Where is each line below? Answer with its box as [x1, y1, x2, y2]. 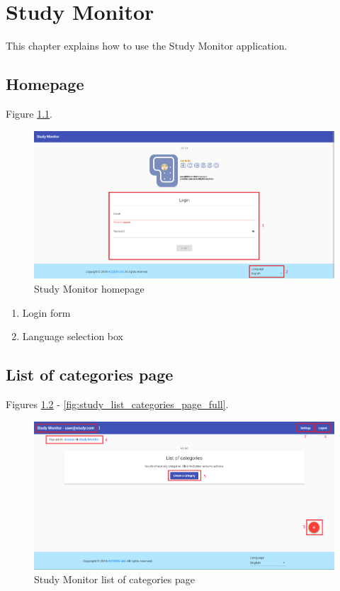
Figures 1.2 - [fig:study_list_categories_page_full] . [6, 396, 229, 411]
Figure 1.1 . [6, 106, 52, 120]
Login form [22, 305, 71, 320]
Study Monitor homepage [34, 281, 144, 295]
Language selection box [22, 329, 124, 344]
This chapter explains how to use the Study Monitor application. [6, 38, 288, 53]
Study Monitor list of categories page [34, 572, 195, 587]
